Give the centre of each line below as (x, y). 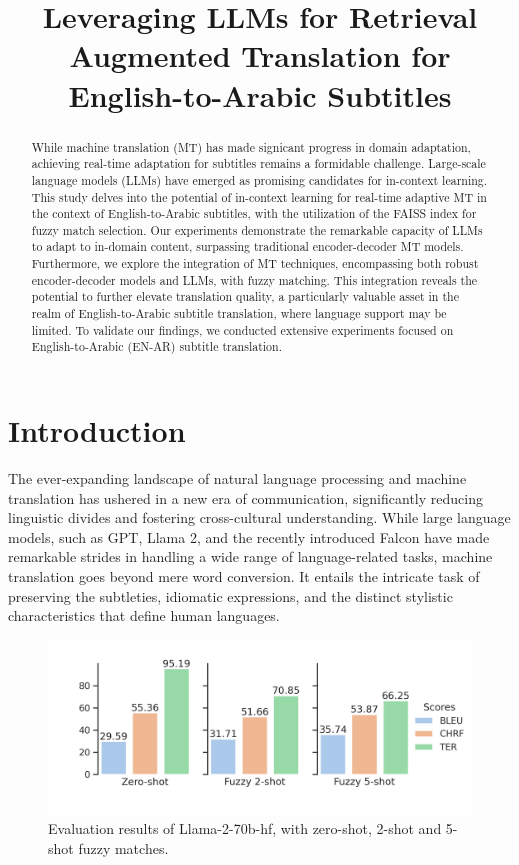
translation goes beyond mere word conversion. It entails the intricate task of (244, 575)
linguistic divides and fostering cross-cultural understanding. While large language (259, 517)
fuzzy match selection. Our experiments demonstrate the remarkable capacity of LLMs (257, 229)
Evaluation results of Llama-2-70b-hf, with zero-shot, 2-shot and (245, 828)
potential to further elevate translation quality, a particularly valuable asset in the (245, 296)
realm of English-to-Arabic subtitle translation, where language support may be (239, 313)
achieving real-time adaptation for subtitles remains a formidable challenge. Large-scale (258, 163)
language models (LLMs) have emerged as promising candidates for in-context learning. (259, 179)
